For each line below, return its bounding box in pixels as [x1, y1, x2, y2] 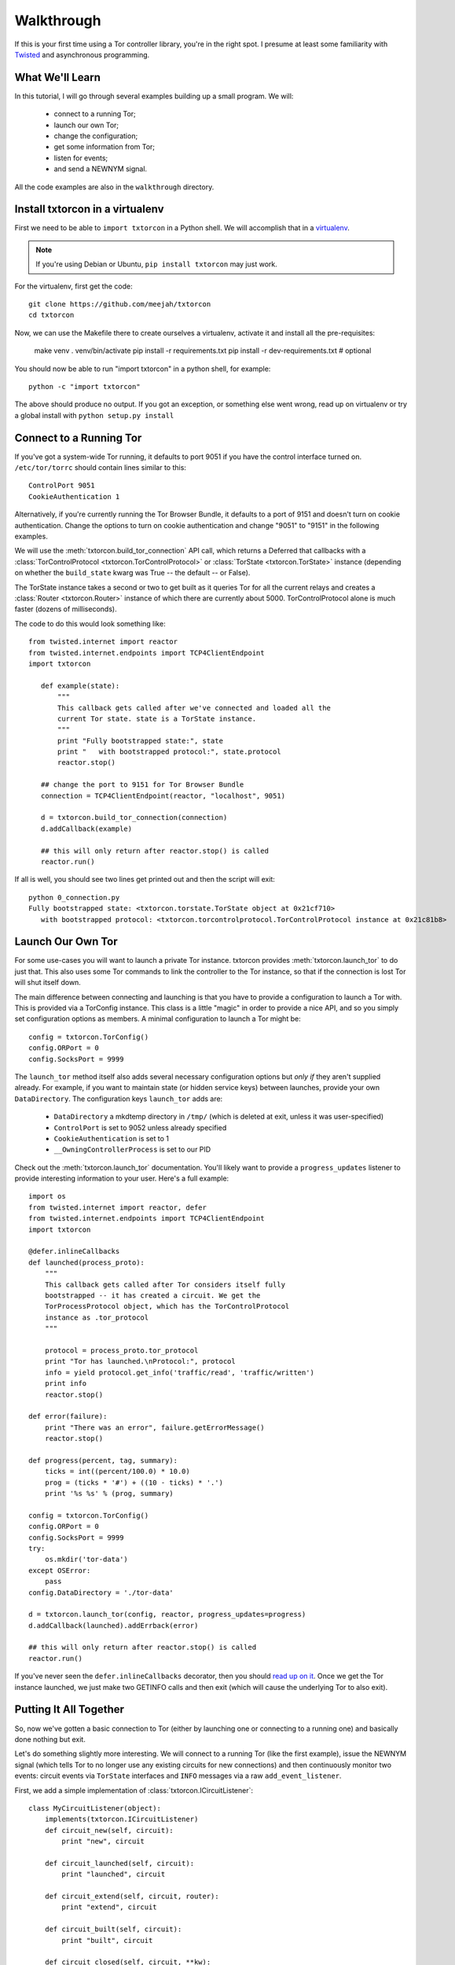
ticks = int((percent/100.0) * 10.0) [44, 1467, 190, 1476]
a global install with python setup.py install [14, 410, 174, 420]
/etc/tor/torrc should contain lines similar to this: [14, 463, 186, 472]
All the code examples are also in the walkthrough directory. [14, 182, 215, 192]
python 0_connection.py [28, 893, 120, 902]
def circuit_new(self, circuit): [44, 1826, 174, 1835]
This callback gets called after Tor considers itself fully [44, 1280, 286, 1289]
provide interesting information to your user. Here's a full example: [14, 1173, 229, 1183]
